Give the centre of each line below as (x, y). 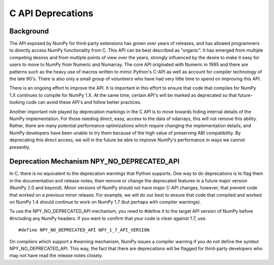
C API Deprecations (51, 13)
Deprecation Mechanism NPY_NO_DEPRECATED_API (94, 161)
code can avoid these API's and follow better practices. (84, 102)
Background (29, 31)
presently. (20, 147)
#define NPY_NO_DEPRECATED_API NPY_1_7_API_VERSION (84, 230)
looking (17, 102)
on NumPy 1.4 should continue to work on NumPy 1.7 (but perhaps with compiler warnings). (105, 202)
